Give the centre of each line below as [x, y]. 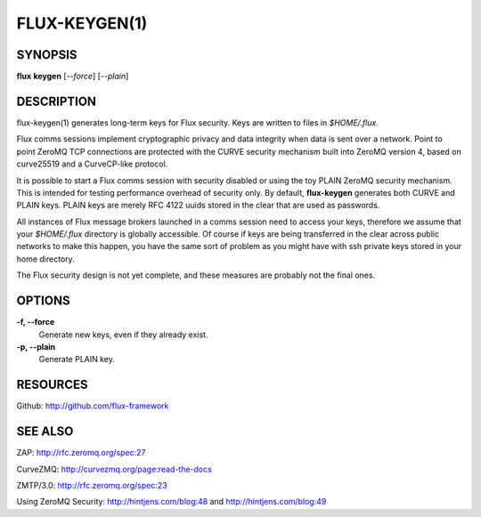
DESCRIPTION [57, 101]
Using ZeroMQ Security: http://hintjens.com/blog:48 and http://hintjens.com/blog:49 [171, 502]
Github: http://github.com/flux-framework [93, 406]
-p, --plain [36, 346]
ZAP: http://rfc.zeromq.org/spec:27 [81, 453]
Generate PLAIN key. [77, 359]
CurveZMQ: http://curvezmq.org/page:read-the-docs [114, 469]
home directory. [45, 259]
